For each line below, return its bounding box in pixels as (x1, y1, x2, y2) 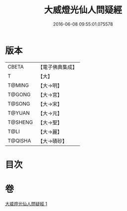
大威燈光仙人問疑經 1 (5, 201, 47, 207)
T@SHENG (7, 119, 33, 126)
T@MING (7, 82, 29, 89)
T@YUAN (7, 109, 30, 116)
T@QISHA (7, 137, 31, 144)
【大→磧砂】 (38, 138, 68, 144)
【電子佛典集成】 (38, 64, 78, 70)
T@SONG (7, 100, 31, 107)
